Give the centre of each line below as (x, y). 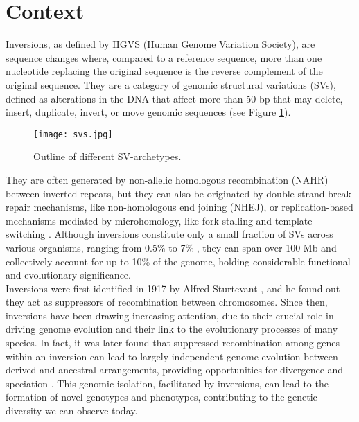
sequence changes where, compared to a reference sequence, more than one (164, 57)
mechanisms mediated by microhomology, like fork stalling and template (159, 220)
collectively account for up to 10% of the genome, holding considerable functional (178, 261)
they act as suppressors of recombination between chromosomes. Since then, (167, 302)
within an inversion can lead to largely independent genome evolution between (172, 356)
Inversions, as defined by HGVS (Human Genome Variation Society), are (160, 44)
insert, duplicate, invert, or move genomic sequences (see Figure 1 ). (148, 112)
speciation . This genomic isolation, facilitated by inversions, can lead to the (167, 383)
